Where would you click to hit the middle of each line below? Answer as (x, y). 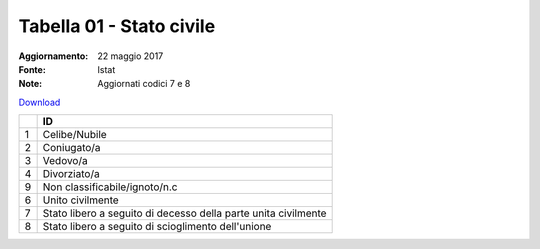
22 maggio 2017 (130, 56)
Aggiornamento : (53, 56)
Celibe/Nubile (74, 135)
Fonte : (32, 69)
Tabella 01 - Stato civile (117, 26)
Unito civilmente (80, 200)
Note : (30, 84)
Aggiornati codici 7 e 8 (144, 84)
